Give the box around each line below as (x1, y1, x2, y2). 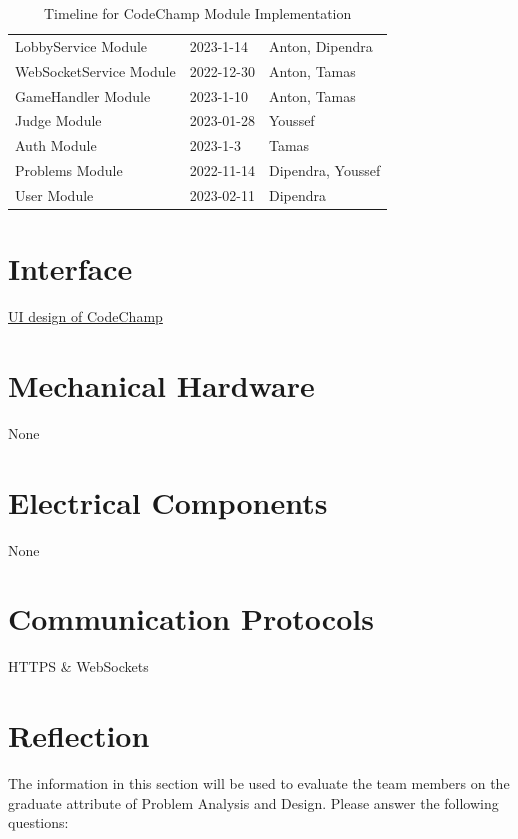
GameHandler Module (15, 85, 151, 106)
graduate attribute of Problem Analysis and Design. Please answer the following (8, 792, 499, 813)
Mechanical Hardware (8, 364, 315, 405)
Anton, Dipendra (269, 35, 373, 56)
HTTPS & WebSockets (8, 656, 149, 677)
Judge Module (15, 110, 102, 131)
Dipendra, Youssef (269, 160, 381, 181)
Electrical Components (8, 481, 328, 522)
